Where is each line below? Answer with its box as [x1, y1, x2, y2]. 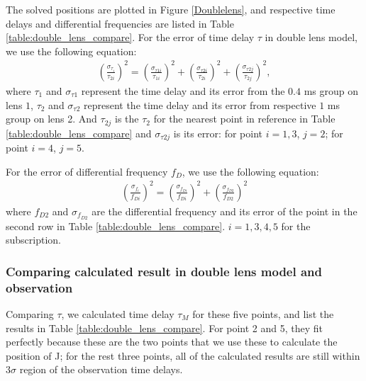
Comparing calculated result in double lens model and [6, 262, 322, 280]
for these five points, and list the [192, 306, 334, 321]
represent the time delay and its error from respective [83, 97, 316, 112]
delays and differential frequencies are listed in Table [6, 16, 234, 30]
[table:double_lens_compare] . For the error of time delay [6, 30, 255, 45]
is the [115, 111, 139, 126]
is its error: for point [173, 125, 262, 140]
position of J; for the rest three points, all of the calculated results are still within [6, 348, 360, 363]
